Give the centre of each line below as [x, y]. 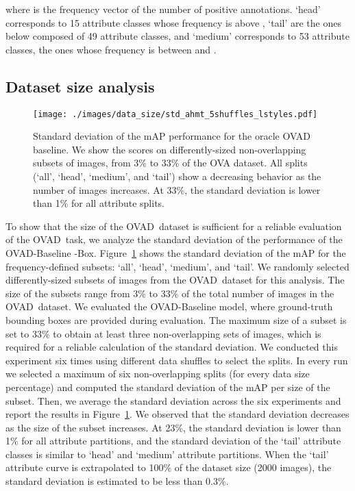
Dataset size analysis [80, 86]
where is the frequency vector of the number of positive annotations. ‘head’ [163, 9]
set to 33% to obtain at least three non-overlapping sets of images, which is [163, 333]
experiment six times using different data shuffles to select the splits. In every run [177, 360]
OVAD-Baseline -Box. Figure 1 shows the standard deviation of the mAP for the [176, 252]
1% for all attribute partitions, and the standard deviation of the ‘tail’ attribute [173, 441]
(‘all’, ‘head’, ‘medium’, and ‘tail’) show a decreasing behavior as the [177, 176]
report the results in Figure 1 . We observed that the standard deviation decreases [177, 414]
